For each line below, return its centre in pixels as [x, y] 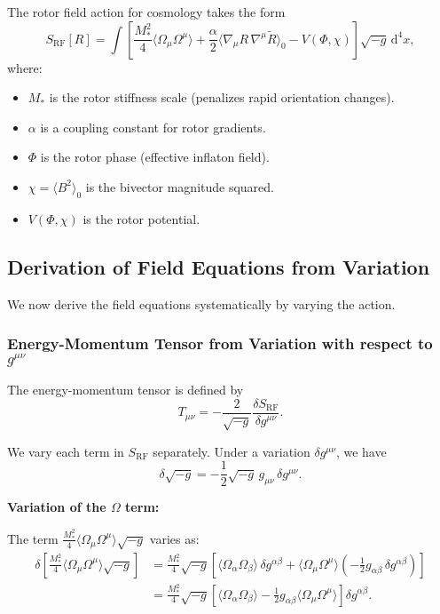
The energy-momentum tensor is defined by [126, 390]
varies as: [174, 538]
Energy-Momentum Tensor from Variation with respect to [220, 343]
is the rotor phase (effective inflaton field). [155, 157]
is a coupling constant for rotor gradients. [153, 127]
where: [25, 67]
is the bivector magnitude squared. [180, 186]
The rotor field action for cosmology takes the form [146, 12]
